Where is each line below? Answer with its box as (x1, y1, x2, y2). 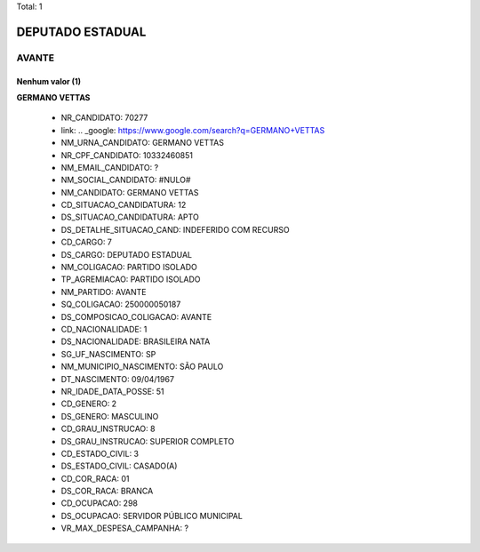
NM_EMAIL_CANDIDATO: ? (60, 162, 159, 172)
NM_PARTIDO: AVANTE (60, 286, 147, 297)
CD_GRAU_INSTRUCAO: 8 (60, 423, 156, 435)
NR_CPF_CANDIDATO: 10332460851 (60, 149, 193, 160)
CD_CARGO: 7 (60, 236, 113, 248)
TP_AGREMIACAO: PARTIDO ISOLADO (60, 274, 201, 284)
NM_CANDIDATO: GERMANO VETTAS (60, 187, 199, 197)
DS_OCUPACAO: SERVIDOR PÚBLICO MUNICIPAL (60, 510, 244, 521)
